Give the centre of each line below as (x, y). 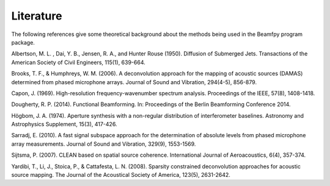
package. (23, 42)
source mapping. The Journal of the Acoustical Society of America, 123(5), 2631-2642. (121, 175)
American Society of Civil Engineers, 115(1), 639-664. (79, 62)
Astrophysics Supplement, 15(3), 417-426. (64, 124)
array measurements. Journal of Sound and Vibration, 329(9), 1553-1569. (104, 144)
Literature (37, 16)
